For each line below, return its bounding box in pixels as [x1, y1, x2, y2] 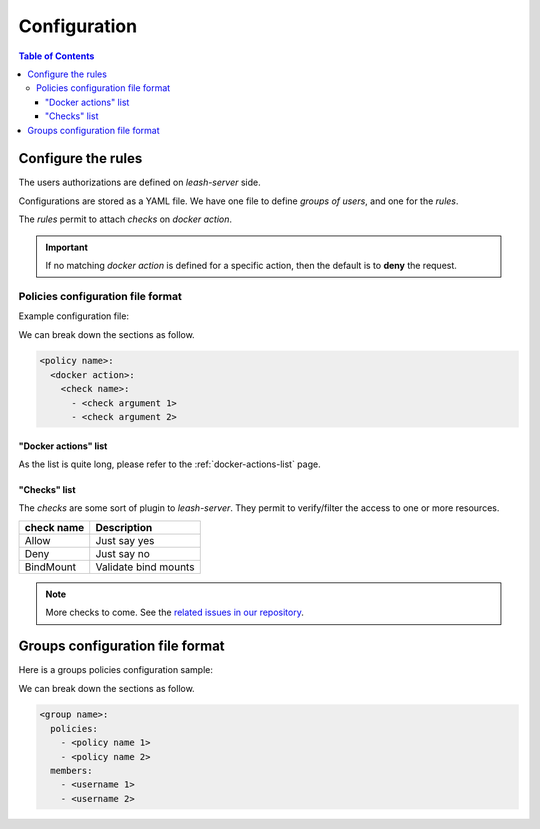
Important [45, 241, 89, 253]
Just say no [95, 546, 150, 560]
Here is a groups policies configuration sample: [18, 664, 214, 676]
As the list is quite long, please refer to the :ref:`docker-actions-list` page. [18, 458, 321, 470]
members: [50, 765, 93, 777]
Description [95, 520, 153, 534]
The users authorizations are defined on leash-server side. [18, 176, 261, 189]
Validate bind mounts [95, 560, 195, 574]
